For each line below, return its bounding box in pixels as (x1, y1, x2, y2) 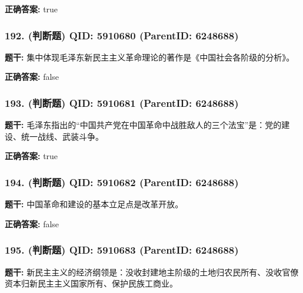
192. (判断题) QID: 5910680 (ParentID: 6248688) (5, 28, 239, 42)
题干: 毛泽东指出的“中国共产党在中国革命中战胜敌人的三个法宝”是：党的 (5, 119, 282, 131)
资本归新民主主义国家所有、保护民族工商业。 (5, 277, 178, 289)
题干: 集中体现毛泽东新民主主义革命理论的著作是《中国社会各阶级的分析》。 (5, 50, 295, 63)
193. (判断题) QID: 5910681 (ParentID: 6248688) (5, 95, 239, 110)
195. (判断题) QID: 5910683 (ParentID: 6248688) (5, 243, 239, 257)
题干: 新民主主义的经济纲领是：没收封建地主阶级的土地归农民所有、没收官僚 (5, 265, 299, 278)
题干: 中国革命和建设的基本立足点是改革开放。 (5, 198, 184, 210)
